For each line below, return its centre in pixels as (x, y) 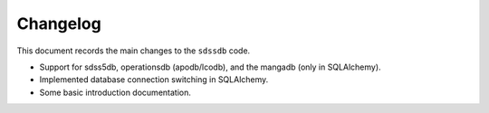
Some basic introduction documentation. (115, 92)
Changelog (59, 24)
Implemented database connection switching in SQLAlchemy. (154, 80)
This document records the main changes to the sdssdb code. (134, 51)
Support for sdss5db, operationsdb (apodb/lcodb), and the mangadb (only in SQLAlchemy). (210, 67)
